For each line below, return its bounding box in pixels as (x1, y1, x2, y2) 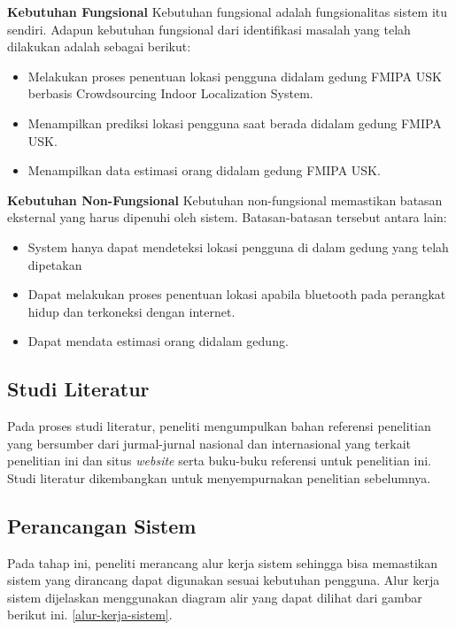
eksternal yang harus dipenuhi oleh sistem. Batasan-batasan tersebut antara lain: (7, 208, 447, 227)
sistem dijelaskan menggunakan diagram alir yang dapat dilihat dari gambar (7, 588, 422, 606)
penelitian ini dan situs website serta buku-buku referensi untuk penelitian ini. (7, 451, 431, 470)
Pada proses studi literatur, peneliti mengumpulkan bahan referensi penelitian (7, 417, 431, 435)
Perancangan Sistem (7, 511, 197, 539)
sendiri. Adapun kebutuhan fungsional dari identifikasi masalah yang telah (7, 19, 411, 38)
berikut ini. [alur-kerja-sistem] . (7, 605, 173, 624)
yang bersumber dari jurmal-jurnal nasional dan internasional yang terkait (7, 434, 411, 452)
